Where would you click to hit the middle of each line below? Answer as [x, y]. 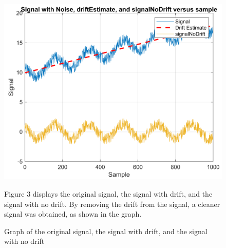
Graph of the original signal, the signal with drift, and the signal [106, 231]
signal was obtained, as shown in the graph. [73, 214]
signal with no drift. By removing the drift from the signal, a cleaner [112, 204]
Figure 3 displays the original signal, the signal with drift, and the [108, 194]
